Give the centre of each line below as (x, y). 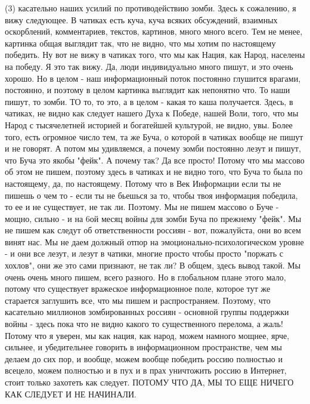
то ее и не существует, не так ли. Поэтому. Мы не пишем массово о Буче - (142, 207)
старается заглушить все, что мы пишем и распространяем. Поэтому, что (138, 300)
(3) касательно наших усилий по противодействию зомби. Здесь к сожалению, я (151, 8)
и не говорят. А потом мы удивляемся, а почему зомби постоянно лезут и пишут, (153, 148)
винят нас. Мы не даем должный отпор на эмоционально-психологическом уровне (154, 241)
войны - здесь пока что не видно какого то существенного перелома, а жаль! (144, 324)
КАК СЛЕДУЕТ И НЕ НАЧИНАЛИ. (71, 394)
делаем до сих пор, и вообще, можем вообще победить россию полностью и (144, 358)
